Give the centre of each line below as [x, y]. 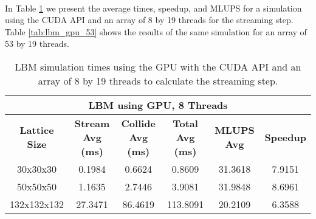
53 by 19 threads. [37, 43]
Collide [138, 123]
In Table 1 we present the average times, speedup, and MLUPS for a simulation [153, 8]
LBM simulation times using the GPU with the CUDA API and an [158, 66]
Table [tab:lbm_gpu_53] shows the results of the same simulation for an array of [156, 31]
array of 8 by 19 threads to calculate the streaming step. [158, 80]
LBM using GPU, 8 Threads [158, 105]
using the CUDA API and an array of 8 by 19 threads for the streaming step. [149, 20]
